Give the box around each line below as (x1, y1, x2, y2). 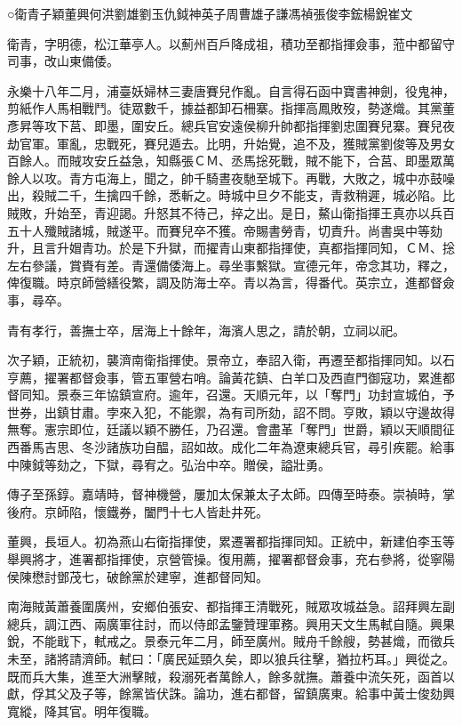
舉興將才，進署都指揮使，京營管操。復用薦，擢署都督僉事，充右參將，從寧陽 (7, 550, 455, 569)
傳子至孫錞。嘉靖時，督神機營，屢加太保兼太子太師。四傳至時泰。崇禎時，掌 (7, 485, 455, 504)
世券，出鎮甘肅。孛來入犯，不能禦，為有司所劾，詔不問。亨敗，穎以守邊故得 (7, 402, 455, 421)
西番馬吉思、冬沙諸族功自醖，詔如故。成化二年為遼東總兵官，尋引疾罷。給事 (7, 438, 455, 456)
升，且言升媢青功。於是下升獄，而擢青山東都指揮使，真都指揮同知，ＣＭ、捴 (7, 238, 455, 257)
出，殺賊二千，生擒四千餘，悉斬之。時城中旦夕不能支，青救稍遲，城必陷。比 (7, 186, 455, 205)
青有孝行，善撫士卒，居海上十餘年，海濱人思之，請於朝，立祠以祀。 (7, 320, 405, 339)
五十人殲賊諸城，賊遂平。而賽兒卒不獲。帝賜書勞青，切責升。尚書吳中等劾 (7, 221, 442, 239)
